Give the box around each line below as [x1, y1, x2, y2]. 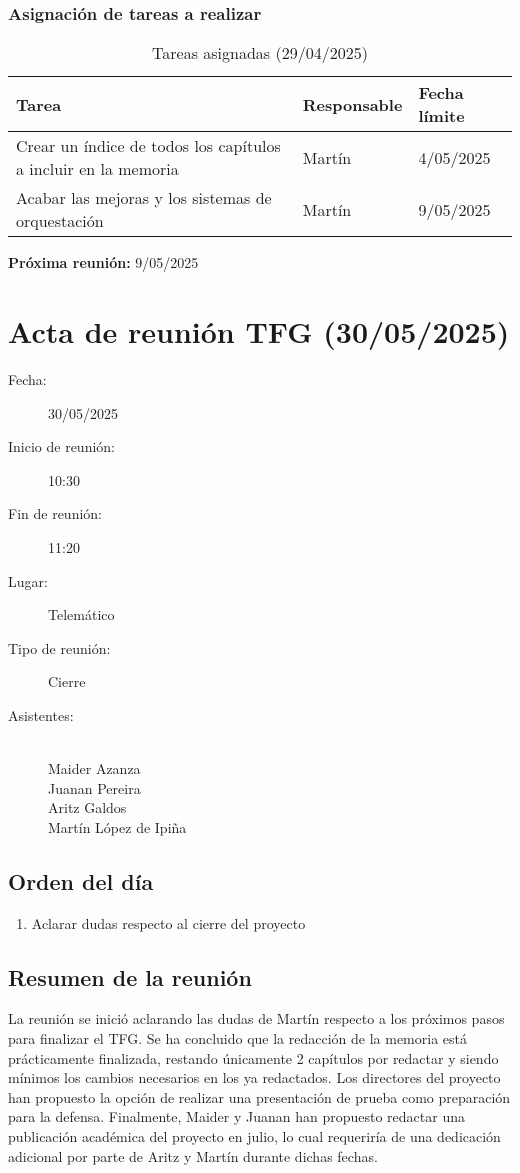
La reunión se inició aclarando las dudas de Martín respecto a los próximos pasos [8, 1008, 505, 1029]
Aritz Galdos [48, 797, 127, 818]
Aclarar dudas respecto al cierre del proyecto [31, 912, 306, 933]
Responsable [302, 92, 403, 116]
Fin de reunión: [8, 503, 102, 524]
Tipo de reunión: [8, 637, 111, 658]
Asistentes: [8, 704, 74, 725]
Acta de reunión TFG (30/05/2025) [8, 311, 510, 351]
